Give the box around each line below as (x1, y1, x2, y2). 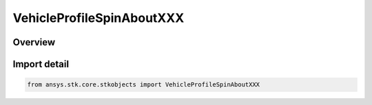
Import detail (12, 58, 69, 70)
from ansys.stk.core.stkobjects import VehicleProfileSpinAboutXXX (27, 81, 260, 89)
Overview (12, 36, 56, 48)
